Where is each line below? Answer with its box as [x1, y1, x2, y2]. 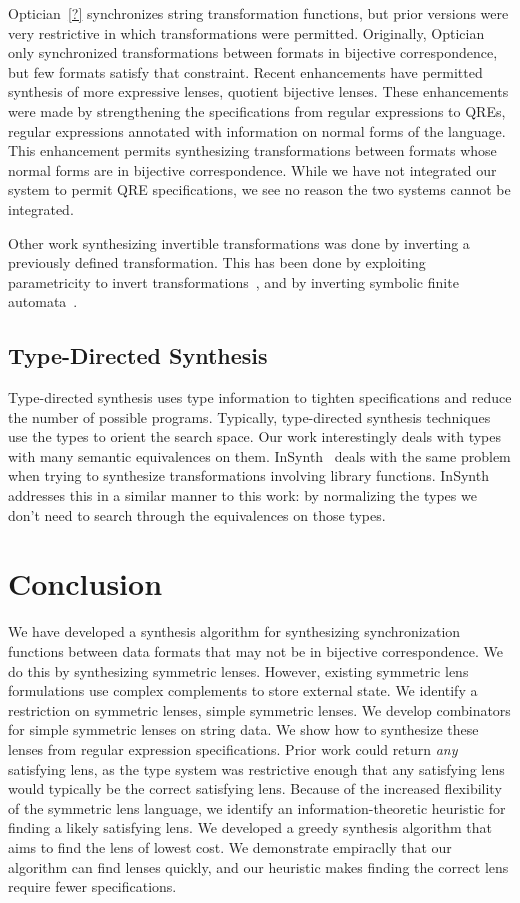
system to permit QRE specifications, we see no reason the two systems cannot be [8, 179, 511, 200]
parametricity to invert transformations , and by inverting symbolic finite [8, 271, 459, 292]
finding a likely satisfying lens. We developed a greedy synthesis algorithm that [8, 817, 492, 838]
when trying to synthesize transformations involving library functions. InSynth [8, 465, 489, 486]
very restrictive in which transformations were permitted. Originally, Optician [8, 22, 485, 43]
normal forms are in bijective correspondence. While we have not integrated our [8, 159, 497, 180]
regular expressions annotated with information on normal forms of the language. [8, 120, 506, 141]
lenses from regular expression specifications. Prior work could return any [8, 738, 458, 759]
